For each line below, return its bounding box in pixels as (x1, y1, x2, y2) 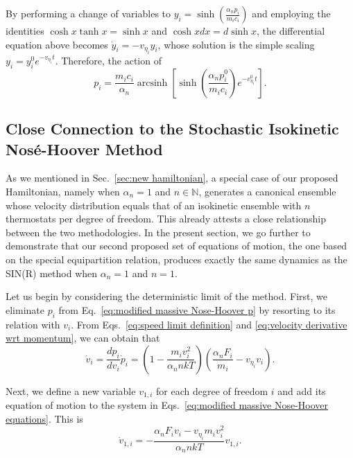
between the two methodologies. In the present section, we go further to (6, 224, 311, 239)
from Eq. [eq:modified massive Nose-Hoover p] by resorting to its (58, 302, 336, 317)
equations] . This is (6, 411, 83, 425)
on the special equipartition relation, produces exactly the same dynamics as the (6, 252, 347, 266)
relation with (6, 317, 60, 331)
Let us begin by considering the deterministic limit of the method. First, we (6, 289, 327, 303)
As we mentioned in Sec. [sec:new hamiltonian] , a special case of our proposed (6, 170, 338, 185)
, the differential (257, 24, 325, 37)
